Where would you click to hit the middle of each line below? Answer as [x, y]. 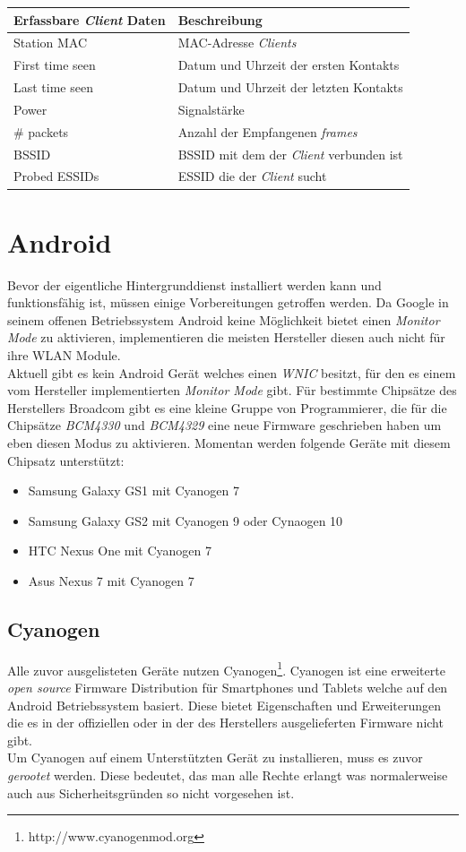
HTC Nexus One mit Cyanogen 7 [120, 551]
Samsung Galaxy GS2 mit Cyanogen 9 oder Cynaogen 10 [186, 520]
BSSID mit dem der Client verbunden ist [290, 154]
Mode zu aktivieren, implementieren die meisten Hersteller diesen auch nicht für [226, 337]
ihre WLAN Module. [64, 355]
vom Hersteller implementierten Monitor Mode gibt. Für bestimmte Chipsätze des [232, 390]
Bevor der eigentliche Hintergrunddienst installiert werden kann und [194, 284]
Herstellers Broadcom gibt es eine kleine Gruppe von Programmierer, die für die [227, 407]
